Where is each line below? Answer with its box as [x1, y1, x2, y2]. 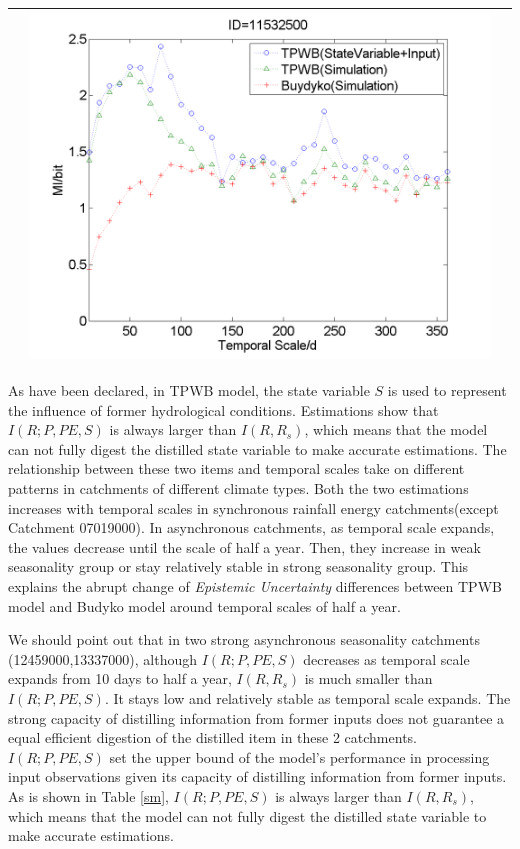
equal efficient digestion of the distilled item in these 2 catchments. [8, 727, 417, 748]
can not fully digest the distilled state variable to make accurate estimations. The [8, 438, 507, 459]
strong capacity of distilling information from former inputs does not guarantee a [8, 707, 505, 728]
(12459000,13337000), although [8, 648, 198, 669]
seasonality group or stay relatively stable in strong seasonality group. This [8, 556, 469, 577]
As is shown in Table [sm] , [8, 785, 169, 806]
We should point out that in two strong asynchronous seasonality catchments [8, 629, 480, 650]
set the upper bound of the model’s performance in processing [109, 746, 490, 767]
